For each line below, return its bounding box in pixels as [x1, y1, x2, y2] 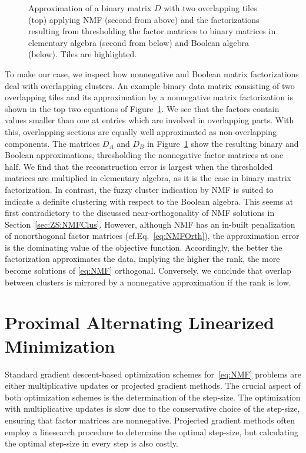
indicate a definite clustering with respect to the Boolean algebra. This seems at [5, 195, 294, 207]
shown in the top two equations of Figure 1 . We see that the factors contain [5, 102, 280, 114]
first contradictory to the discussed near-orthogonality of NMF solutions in [5, 206, 275, 219]
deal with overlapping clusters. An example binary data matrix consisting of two [5, 79, 295, 91]
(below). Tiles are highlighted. [28, 48, 137, 60]
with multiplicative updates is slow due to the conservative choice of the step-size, [5, 402, 300, 415]
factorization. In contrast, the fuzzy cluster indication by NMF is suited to [5, 183, 274, 195]
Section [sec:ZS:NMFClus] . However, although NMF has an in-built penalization [5, 218, 295, 230]
